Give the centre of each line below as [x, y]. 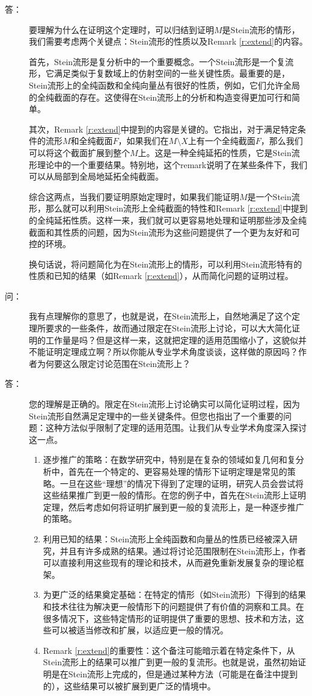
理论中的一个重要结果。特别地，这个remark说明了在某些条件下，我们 [172, 164]
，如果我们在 [143, 141]
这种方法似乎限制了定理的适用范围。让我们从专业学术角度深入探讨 [176, 428]
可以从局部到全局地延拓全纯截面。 [96, 176]
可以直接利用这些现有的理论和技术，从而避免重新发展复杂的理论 [169, 563]
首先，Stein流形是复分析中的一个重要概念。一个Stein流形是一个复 [157, 61]
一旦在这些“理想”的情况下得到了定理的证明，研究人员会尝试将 [182, 483]
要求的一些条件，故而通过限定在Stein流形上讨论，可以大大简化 [169, 328]
